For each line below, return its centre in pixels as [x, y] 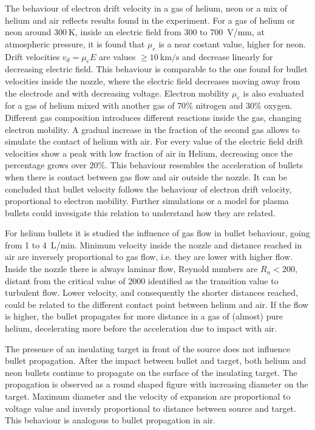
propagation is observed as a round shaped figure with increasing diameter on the [157, 384]
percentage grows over [46, 165]
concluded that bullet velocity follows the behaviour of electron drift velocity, [148, 189]
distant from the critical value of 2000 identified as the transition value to [142, 280]
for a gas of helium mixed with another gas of [90, 105]
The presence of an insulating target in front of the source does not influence [147, 348]
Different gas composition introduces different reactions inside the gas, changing [153, 117]
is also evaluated [273, 93]
